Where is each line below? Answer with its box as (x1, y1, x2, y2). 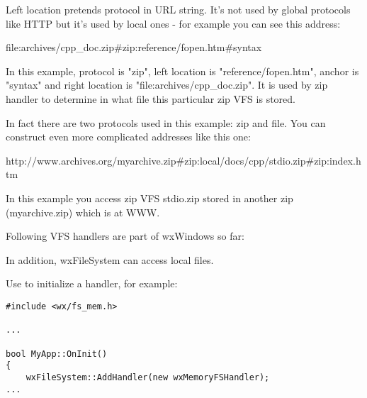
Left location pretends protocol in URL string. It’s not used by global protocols (6, 2, 351, 16)
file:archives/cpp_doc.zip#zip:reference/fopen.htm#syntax (6, 40, 262, 55)
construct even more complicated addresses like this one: (6, 129, 251, 144)
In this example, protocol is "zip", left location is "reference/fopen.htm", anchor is (6, 63, 359, 78)
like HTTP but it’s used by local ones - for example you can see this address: (6, 16, 341, 31)
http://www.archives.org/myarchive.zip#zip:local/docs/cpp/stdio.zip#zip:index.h (6, 153, 361, 167)
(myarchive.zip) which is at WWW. (6, 204, 160, 219)
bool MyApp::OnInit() (6, 348, 108, 359)
